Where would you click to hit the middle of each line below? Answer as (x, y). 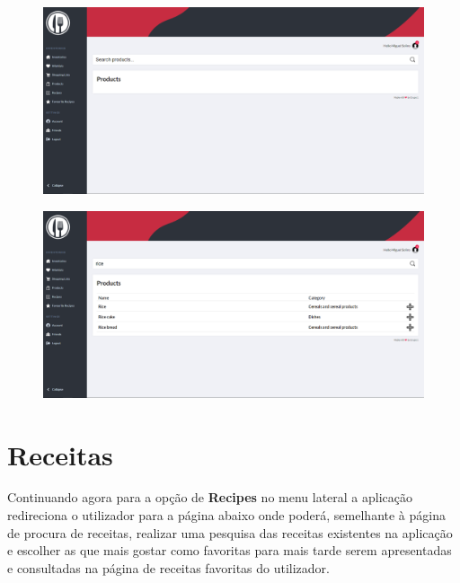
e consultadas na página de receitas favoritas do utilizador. (168, 567)
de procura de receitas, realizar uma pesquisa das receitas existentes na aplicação (230, 532)
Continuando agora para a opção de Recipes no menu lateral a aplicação (210, 497)
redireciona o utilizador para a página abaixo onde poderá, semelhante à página (226, 515)
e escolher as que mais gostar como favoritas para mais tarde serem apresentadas (230, 550)
